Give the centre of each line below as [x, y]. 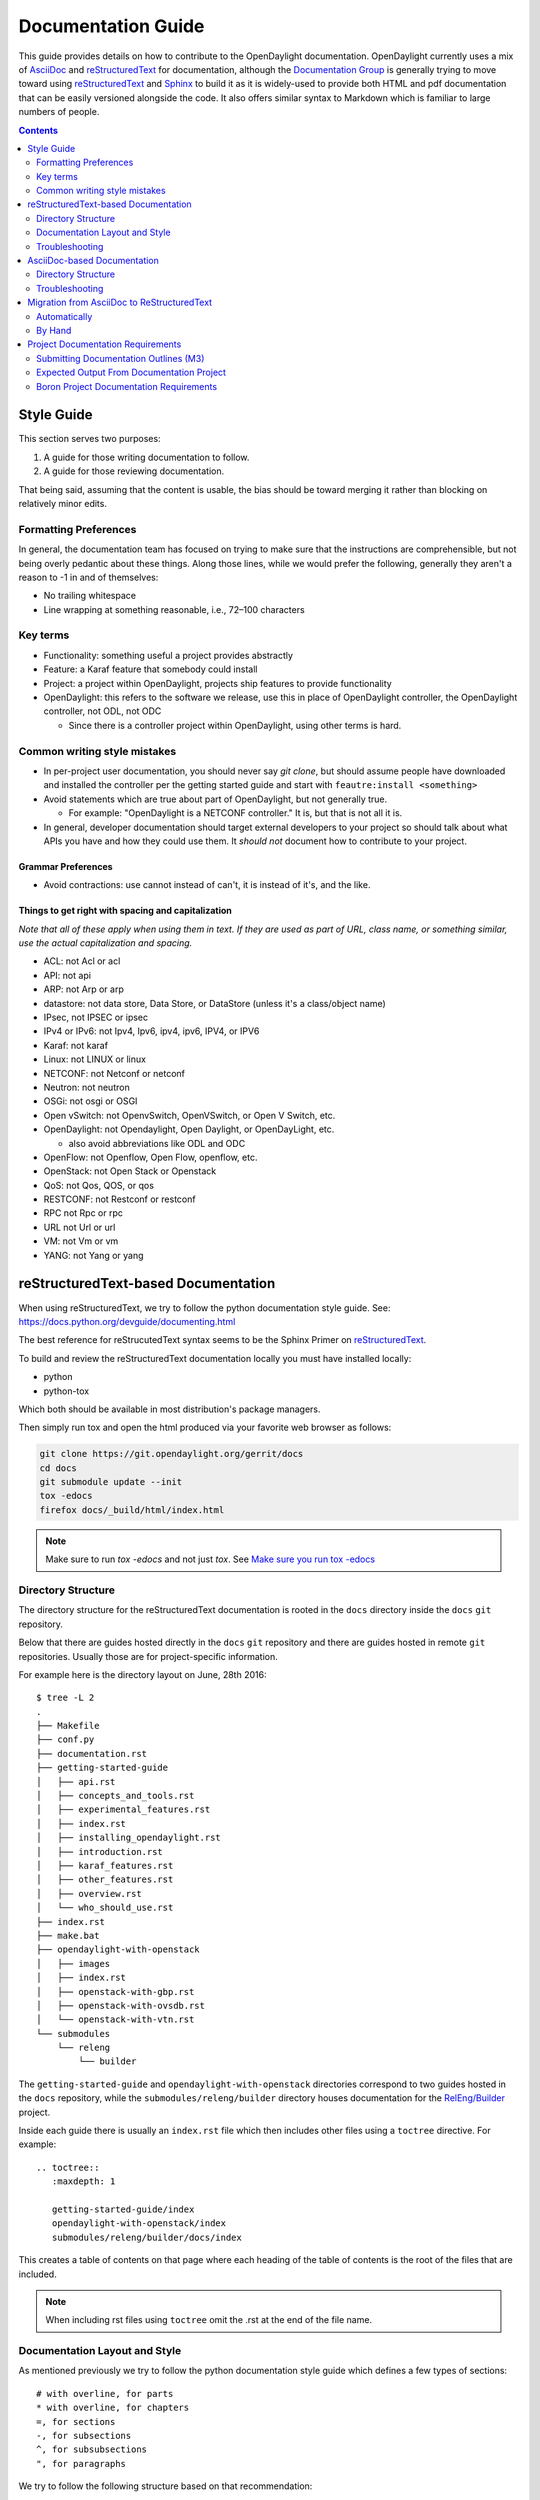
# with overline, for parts [105, 2393]
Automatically [64, 316]
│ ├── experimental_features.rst [123, 1809]
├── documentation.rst [92, 1753]
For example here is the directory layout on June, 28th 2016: [142, 1674]
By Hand [54, 330]
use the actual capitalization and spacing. [105, 943]
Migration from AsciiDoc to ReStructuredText [120, 302]
